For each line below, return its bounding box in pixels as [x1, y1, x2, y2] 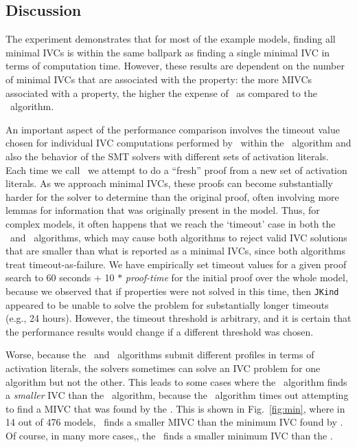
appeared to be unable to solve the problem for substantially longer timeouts [5, 297, 329, 312]
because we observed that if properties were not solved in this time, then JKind [5, 283, 339, 298]
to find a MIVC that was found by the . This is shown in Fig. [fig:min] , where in [5, 401, 345, 415]
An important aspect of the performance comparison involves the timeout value [5, 122, 340, 136]
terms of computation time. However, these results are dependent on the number [5, 58, 345, 73]
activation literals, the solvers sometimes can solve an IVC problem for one [5, 360, 321, 375]
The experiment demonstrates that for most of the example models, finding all [5, 32, 336, 46]
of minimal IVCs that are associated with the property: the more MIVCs [5, 72, 312, 86]
